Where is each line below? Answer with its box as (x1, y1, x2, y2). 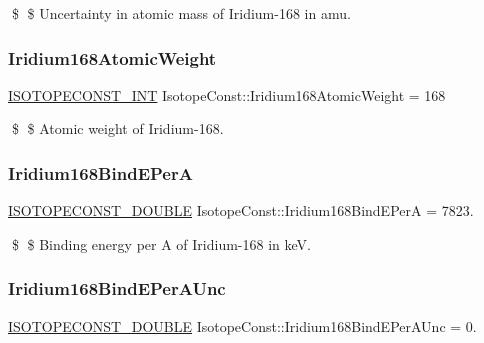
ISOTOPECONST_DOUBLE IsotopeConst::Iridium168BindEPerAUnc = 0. (8, 315, 477, 336)
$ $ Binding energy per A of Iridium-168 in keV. (11, 233, 311, 254)
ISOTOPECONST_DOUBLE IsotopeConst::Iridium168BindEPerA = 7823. (8, 200, 474, 221)
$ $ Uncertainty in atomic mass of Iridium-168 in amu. (11, 3, 351, 23)
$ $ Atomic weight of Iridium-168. (11, 118, 224, 139)
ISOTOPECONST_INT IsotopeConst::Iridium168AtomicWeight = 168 (8, 84, 446, 105)
